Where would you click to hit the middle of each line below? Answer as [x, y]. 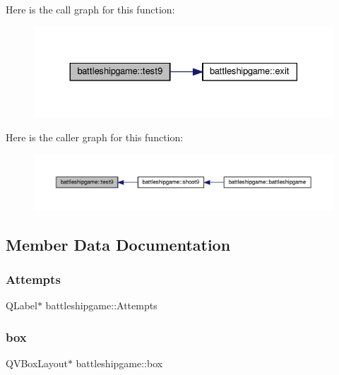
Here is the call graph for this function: [90, 9]
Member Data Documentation [118, 244]
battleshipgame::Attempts [101, 305]
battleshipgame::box [119, 363]
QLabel [22, 305]
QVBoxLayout [37, 363]
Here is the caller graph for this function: [95, 137]
